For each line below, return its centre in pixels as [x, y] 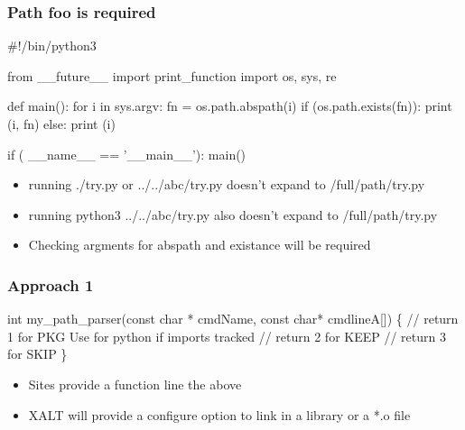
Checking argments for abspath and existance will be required [200, 245]
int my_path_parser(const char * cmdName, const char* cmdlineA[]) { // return [233, 319]
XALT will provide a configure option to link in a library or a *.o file [219, 414]
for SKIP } [37, 354]
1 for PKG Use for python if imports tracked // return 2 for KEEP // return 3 [227, 336]
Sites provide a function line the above [135, 384]
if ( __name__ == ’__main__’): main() [127, 154]
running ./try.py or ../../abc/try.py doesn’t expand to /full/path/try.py [227, 184]
